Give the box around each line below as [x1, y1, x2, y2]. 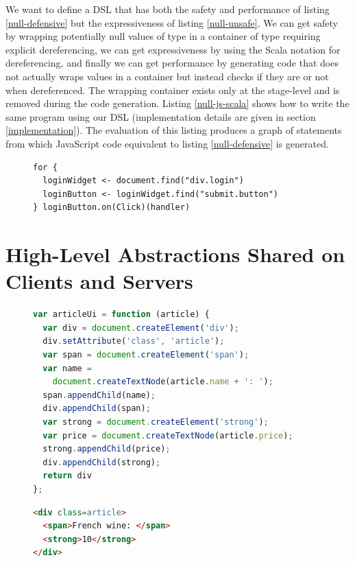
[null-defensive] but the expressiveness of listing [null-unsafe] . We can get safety [5, 15, 338, 30]
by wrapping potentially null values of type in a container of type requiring [5, 29, 321, 43]
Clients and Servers [5, 267, 193, 295]
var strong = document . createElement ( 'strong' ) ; [42, 417, 269, 427]
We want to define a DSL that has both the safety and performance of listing [5, 2, 330, 16]
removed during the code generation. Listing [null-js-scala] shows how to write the [5, 96, 350, 110]
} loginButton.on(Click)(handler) [33, 202, 191, 213]
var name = [42, 363, 92, 373]
